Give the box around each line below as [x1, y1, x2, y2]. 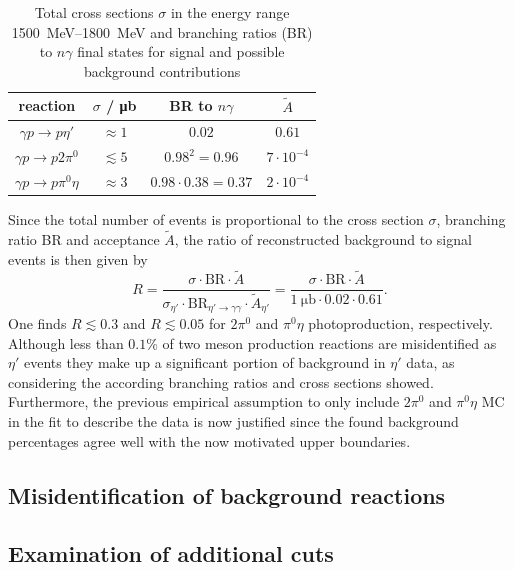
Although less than [8, 332, 124, 353]
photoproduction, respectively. [308, 313, 493, 334]
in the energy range [170, 2, 290, 22]
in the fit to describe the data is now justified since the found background [8, 410, 459, 431]
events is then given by [8, 248, 148, 269]
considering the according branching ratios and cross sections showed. [8, 371, 434, 392]
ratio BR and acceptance [8, 229, 160, 250]
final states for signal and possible [77, 41, 285, 62]
